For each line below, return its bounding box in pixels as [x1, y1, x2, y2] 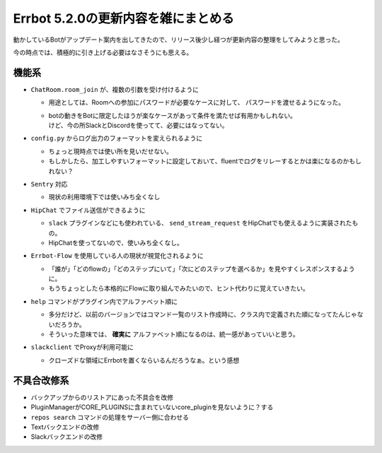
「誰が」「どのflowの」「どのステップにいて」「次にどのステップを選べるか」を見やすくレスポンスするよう [48, 264, 355, 273]
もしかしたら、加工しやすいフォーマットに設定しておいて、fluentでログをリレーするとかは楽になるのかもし [48, 157, 362, 165]
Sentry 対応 [30, 180, 68, 188]
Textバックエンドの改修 [30, 423, 100, 431]
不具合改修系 [13, 375, 69, 387]
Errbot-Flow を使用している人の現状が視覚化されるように [30, 252, 204, 260]
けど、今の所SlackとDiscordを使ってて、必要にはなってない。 [48, 121, 229, 130]
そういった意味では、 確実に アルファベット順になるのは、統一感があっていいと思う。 [48, 330, 300, 339]
